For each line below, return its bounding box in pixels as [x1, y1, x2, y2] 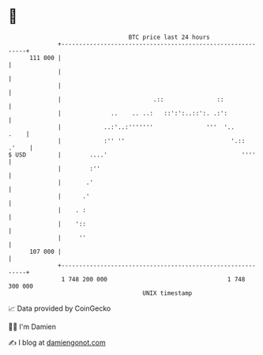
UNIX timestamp [142, 289, 193, 297]
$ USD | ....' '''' [8, 150, 257, 159]
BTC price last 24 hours [128, 33, 211, 41]
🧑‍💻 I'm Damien [8, 322, 57, 331]
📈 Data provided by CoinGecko [8, 304, 111, 313]
